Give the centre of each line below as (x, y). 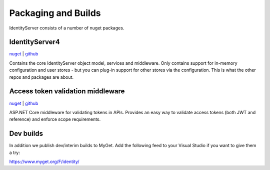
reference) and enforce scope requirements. (55, 119)
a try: (14, 153)
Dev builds (26, 134)
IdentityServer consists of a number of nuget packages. (67, 28)
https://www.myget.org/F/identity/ (44, 162)
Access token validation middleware (67, 91)
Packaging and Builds (55, 13)
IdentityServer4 (34, 42)
